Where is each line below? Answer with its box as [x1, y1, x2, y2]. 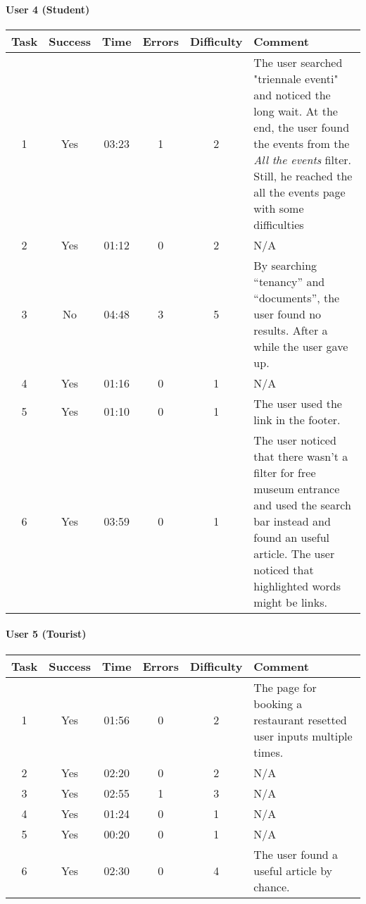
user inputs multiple [253, 727, 353, 744]
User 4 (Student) [6, 1, 90, 16]
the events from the [253, 135, 350, 151]
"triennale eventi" [253, 70, 339, 87]
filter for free [253, 464, 316, 481]
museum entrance [253, 480, 340, 497]
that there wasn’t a [253, 447, 348, 464]
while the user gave [253, 338, 348, 354]
